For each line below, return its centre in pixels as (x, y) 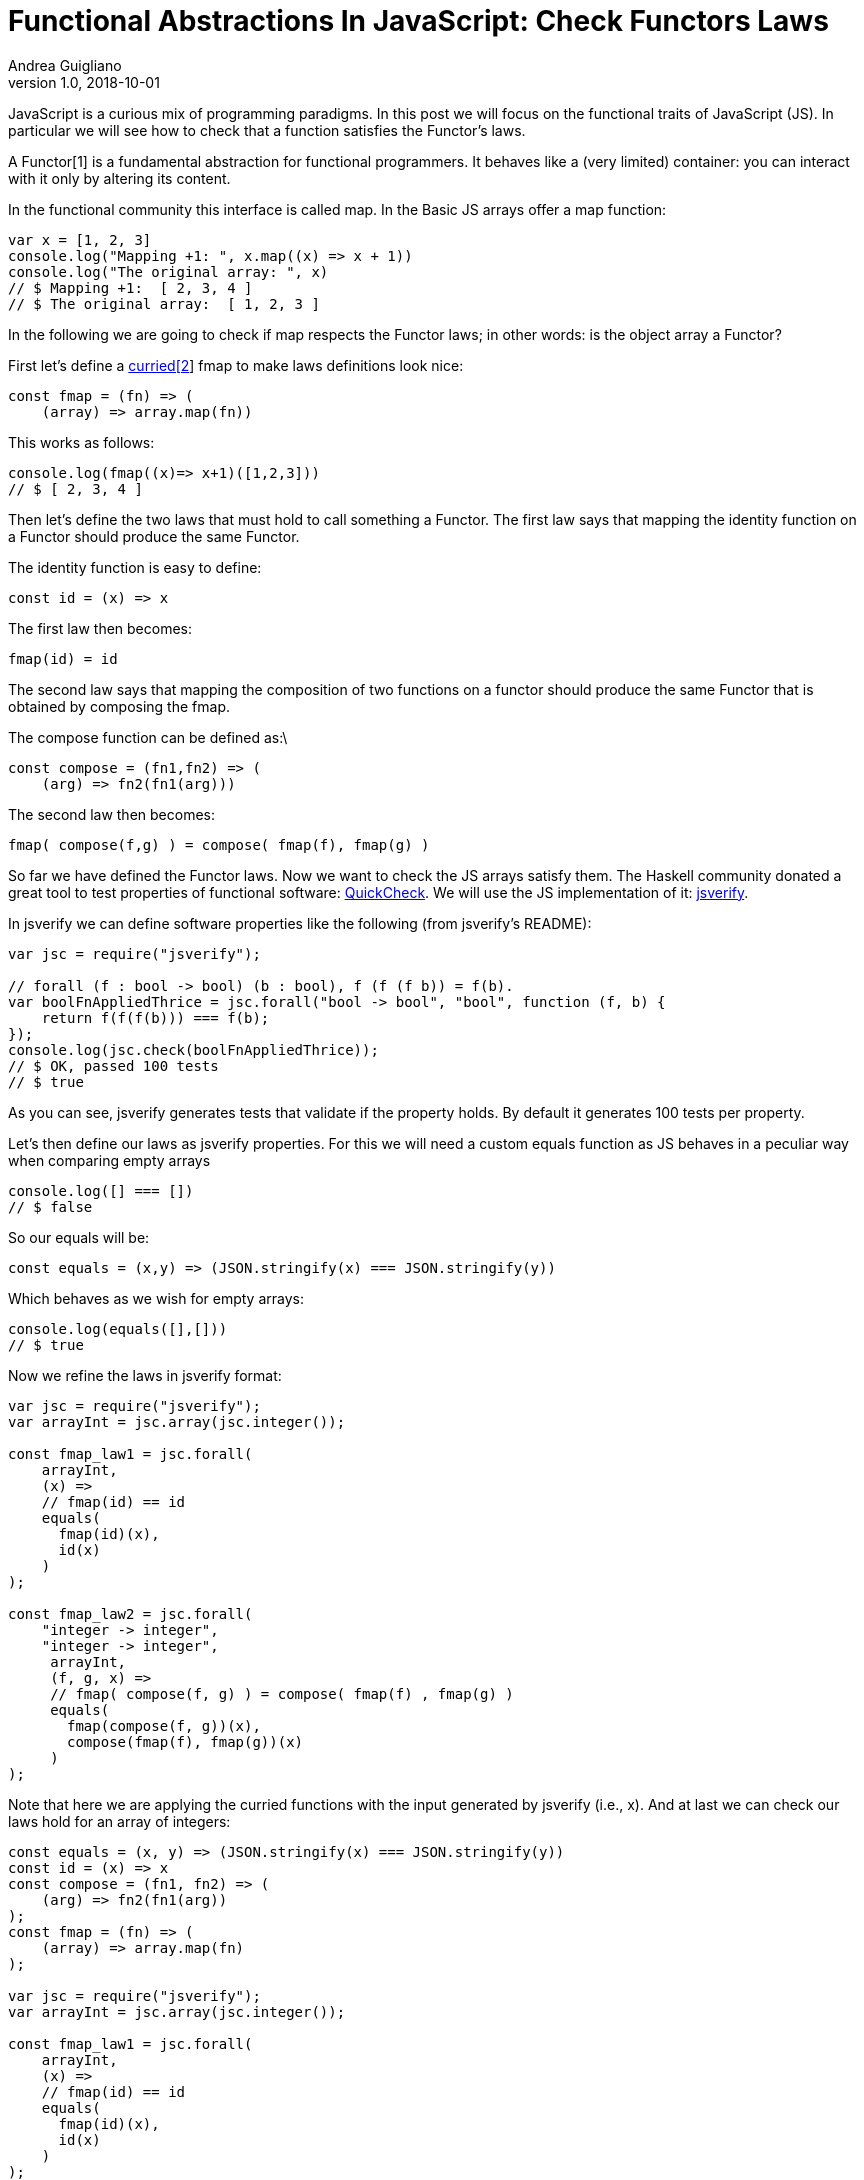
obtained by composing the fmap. (119, 706)
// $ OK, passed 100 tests (113, 1065)
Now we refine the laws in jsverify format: (145, 1375)
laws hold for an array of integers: (119, 1821)
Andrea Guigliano (65, 65)
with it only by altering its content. (119, 178)
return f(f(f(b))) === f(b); (155, 1017)
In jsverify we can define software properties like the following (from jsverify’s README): (300, 923)
